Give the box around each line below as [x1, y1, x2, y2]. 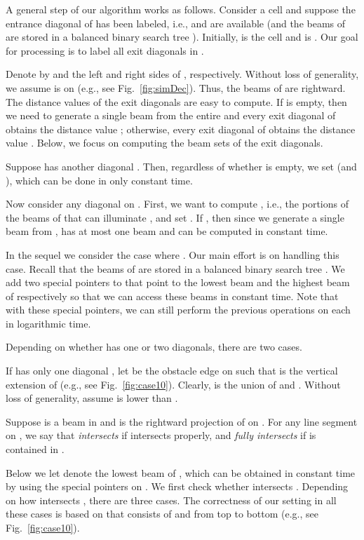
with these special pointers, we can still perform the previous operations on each [6, 302, 351, 317]
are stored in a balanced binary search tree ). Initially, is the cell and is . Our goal [6, 29, 358, 44]
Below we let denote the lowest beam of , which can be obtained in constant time [6, 465, 356, 480]
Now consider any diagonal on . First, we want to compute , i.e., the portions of [6, 196, 349, 211]
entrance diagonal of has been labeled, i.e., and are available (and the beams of [6, 15, 346, 30]
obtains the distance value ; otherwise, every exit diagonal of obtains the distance [6, 121, 356, 136]
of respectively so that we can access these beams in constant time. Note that [6, 288, 339, 303]
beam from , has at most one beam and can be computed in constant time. [6, 224, 328, 238]
